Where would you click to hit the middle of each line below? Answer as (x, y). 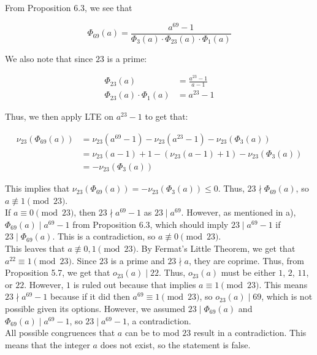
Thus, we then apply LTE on (59, 116)
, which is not (287, 296)
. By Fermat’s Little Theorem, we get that (216, 248)
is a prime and (138, 260)
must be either (248, 272)
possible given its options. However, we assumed (95, 308)
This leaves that (35, 248)
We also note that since (49, 58)
